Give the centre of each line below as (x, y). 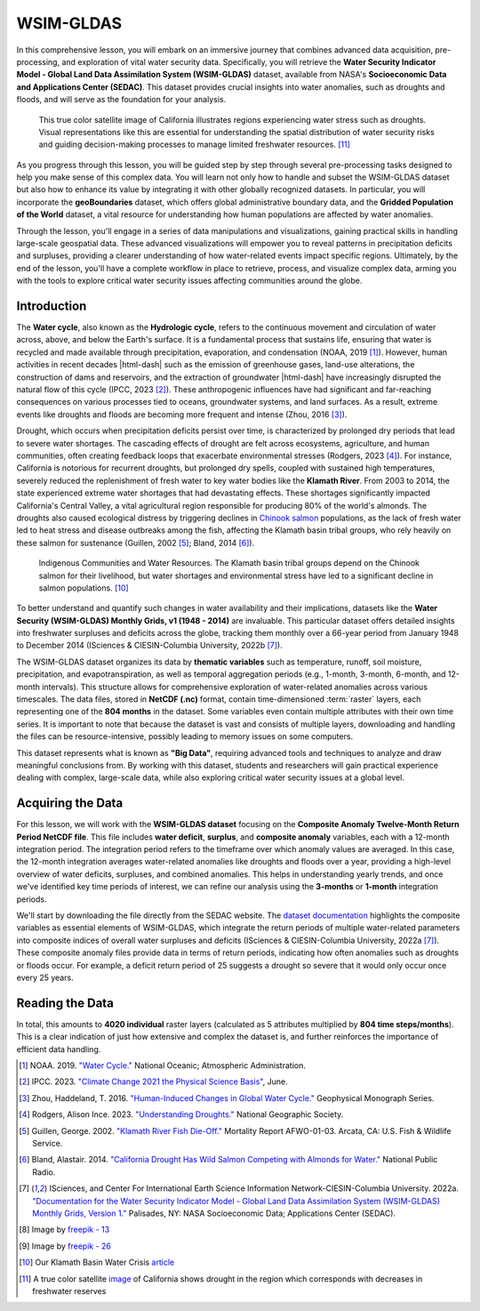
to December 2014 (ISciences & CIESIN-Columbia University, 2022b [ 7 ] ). (150, 646)
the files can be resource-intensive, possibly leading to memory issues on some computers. (185, 736)
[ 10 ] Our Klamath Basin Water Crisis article (97, 1262)
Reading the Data (65, 1003)
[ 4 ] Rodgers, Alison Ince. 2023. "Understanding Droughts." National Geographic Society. (181, 1114)
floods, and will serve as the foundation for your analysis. (121, 100)
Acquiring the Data (70, 804)
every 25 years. (45, 977)
